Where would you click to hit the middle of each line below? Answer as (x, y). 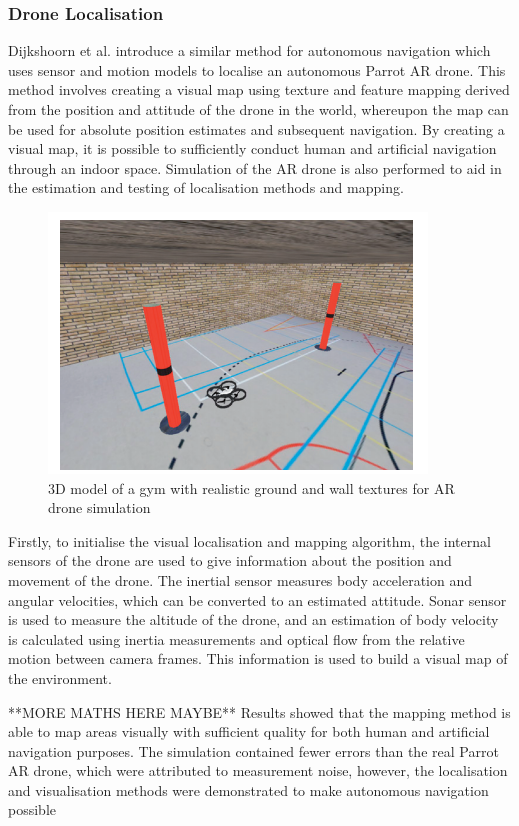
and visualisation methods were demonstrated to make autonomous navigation (248, 789)
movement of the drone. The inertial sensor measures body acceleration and (240, 579)
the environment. (60, 677)
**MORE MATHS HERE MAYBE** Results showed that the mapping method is (259, 711)
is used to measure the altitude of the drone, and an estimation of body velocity (253, 619)
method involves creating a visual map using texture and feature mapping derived (259, 89)
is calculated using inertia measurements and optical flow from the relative (236, 638)
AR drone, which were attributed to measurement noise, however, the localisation (258, 770)
